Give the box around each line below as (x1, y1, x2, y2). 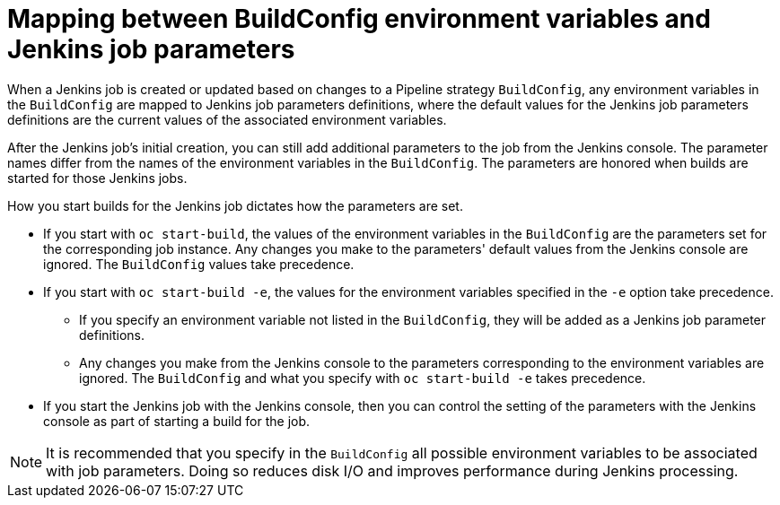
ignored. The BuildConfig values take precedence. (43, 256, 355, 272)
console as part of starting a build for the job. (43, 413, 311, 429)
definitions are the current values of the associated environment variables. (7, 111, 447, 127)
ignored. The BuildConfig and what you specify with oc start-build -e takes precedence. (79, 370, 646, 386)
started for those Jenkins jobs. (7, 170, 188, 186)
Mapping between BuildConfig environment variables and (7, 4, 711, 34)
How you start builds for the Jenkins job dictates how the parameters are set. (7, 197, 463, 213)
